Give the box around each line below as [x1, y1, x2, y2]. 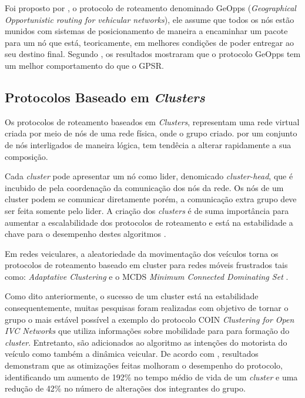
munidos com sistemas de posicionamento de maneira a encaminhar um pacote [5, 25, 288, 37]
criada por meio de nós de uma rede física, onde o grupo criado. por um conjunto [5, 127, 297, 139]
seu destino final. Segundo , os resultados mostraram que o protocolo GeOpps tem [5, 48, 301, 60]
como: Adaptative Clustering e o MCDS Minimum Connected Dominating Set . [5, 270, 289, 282]
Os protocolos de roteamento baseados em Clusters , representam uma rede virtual [5, 115, 300, 128]
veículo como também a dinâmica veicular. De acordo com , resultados [5, 347, 259, 360]
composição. [5, 150, 48, 162]
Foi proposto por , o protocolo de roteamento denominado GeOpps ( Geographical [5, 2, 296, 14]
